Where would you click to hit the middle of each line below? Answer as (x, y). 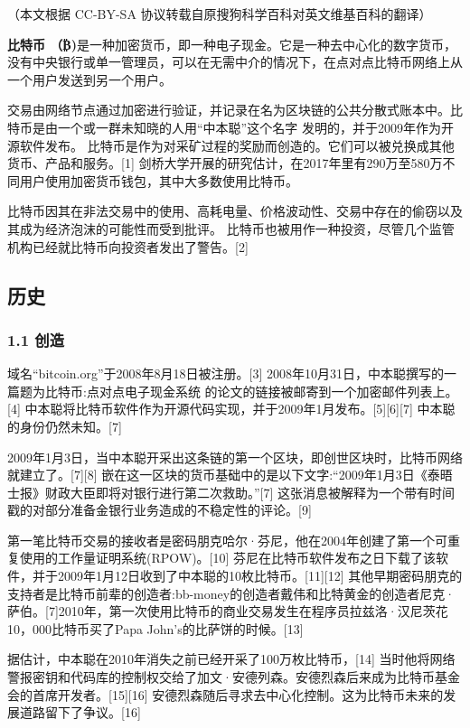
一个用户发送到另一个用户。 (89, 79)
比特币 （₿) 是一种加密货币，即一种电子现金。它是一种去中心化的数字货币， (232, 44)
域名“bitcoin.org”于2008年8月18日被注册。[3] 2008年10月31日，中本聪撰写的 (226, 373)
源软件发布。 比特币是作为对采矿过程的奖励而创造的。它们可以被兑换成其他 (231, 145)
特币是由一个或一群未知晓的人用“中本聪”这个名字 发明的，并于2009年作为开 (230, 127)
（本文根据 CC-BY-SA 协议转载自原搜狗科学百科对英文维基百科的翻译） (220, 14)
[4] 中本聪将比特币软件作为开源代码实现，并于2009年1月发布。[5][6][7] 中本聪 (231, 409)
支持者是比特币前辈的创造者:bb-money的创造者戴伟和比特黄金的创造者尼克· (231, 593)
